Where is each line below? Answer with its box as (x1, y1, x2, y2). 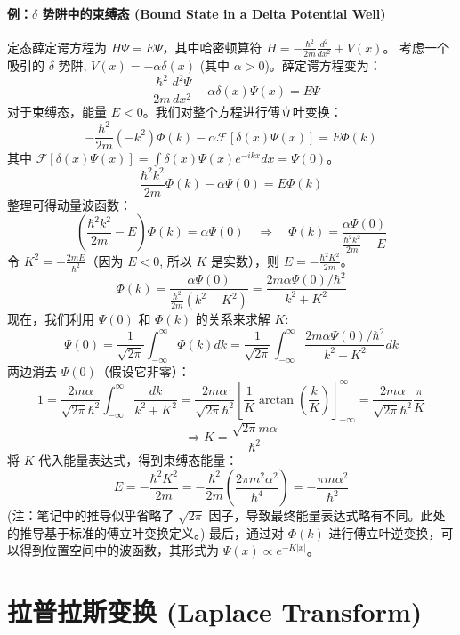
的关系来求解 (195, 309, 270, 328)
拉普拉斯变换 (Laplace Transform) (7, 593, 423, 630)
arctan (259, 393, 295, 406)
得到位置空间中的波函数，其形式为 (19, 541, 219, 559)
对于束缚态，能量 (7, 102, 107, 121)
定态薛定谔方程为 (7, 37, 107, 56)
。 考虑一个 (383, 37, 450, 56)
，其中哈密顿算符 (162, 37, 262, 56)
